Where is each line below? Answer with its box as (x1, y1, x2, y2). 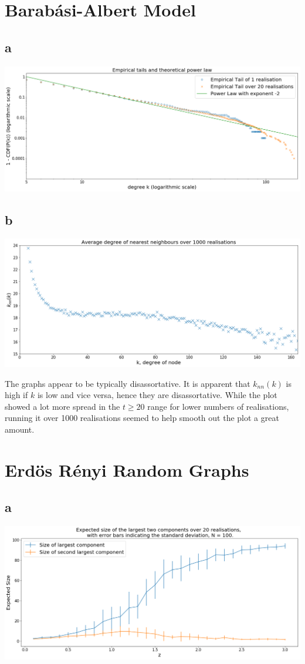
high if (5, 389, 28, 401)
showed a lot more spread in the (5, 400, 120, 412)
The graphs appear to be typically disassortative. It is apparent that (5, 377, 250, 389)
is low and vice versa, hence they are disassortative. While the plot (37, 389, 277, 401)
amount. (5, 423, 35, 435)
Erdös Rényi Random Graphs (5, 457, 249, 481)
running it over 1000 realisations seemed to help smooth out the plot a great (5, 412, 279, 424)
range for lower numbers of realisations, (147, 400, 289, 412)
